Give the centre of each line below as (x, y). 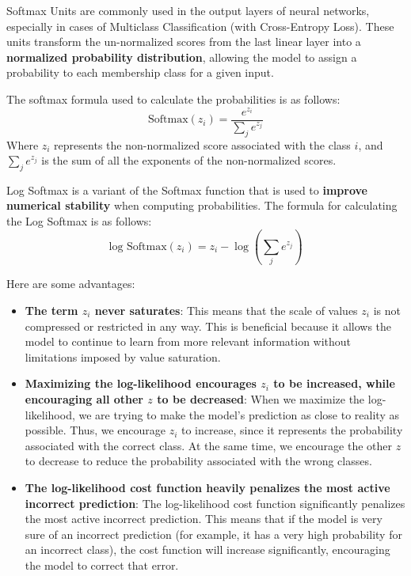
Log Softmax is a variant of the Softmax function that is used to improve (187, 189)
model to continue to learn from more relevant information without (188, 341)
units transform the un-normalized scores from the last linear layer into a (184, 42)
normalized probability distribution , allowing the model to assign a (182, 57)
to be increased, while (334, 383)
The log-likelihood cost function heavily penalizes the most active (207, 487)
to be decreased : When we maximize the (261, 398)
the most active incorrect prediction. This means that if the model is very (204, 519)
